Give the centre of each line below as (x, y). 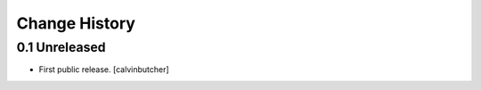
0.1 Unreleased (61, 47)
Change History (76, 23)
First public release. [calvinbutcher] (104, 70)
